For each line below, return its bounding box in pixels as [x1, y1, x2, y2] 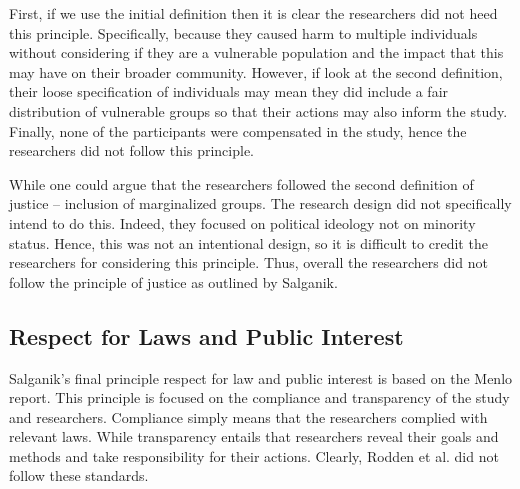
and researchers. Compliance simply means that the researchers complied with [9, 406, 488, 427]
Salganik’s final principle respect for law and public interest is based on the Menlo [9, 367, 513, 388]
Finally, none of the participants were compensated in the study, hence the [9, 120, 467, 141]
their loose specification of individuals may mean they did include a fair [9, 81, 449, 102]
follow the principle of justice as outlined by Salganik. [9, 271, 338, 292]
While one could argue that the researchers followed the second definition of [9, 173, 474, 194]
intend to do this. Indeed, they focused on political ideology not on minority [9, 212, 476, 233]
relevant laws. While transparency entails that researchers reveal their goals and [9, 426, 499, 447]
